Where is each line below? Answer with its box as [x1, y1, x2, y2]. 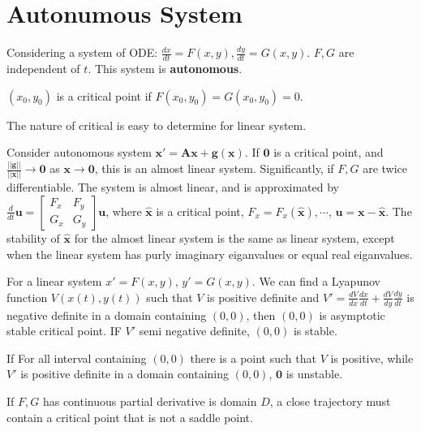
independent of [6, 59, 80, 76]
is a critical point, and [273, 144, 384, 161]
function [6, 288, 48, 305]
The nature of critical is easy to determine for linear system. [6, 116, 307, 133]
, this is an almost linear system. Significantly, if [94, 160, 334, 177]
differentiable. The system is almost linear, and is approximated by [6, 179, 339, 196]
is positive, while [330, 349, 414, 366]
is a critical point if [56, 87, 152, 104]
